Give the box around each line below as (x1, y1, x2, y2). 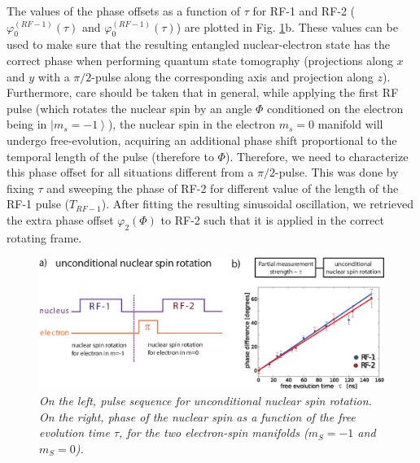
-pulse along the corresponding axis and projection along (91, 68, 374, 85)
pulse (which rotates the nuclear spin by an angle (7, 99, 252, 116)
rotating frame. (7, 229, 82, 246)
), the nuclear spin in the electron (107, 116, 276, 133)
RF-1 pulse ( (7, 195, 70, 212)
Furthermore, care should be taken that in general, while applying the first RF (7, 84, 399, 101)
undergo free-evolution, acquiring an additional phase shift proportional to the (7, 131, 397, 148)
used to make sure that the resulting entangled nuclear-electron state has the (7, 36, 391, 53)
